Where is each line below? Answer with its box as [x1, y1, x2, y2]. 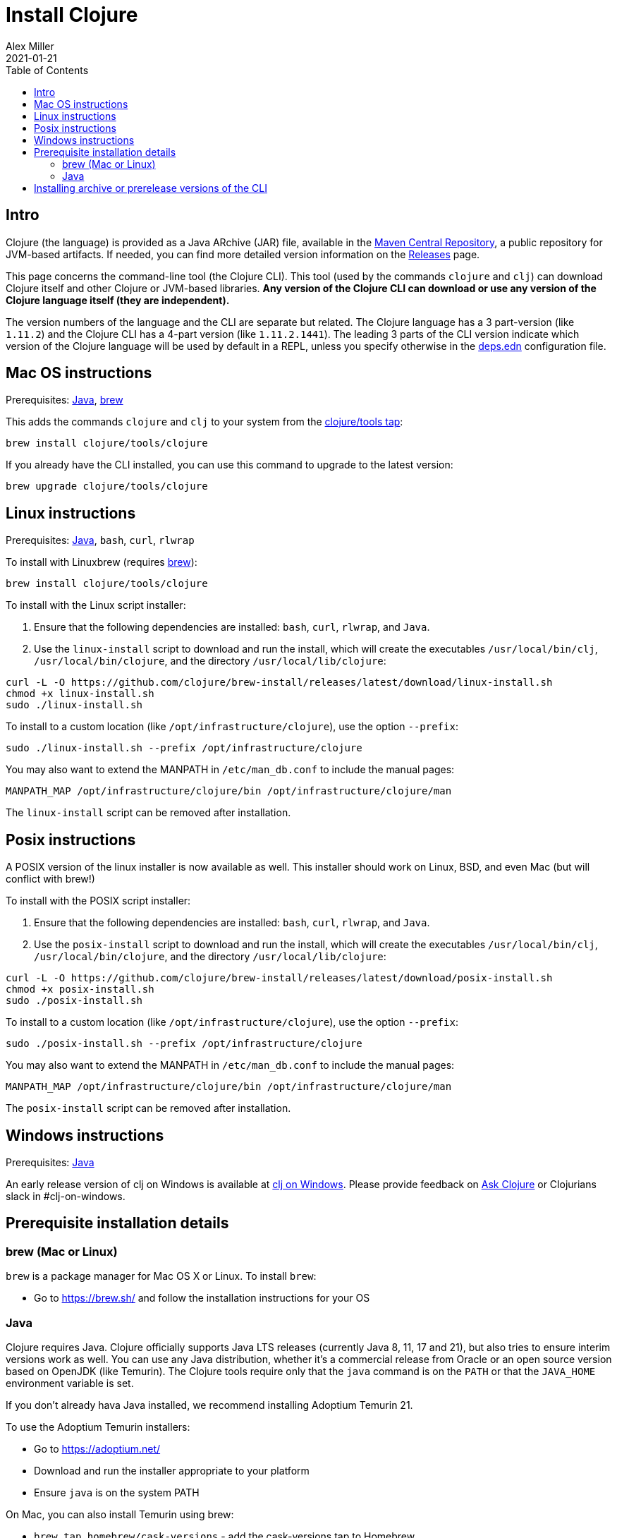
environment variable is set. [6, 1376, 134, 1389]
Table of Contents [6, 63, 89, 76]
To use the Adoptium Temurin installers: [6, 1420, 190, 1433]
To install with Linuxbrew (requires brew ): [6, 556, 197, 569]
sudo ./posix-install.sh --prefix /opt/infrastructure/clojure [6, 1038, 362, 1050]
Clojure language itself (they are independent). [6, 293, 230, 306]
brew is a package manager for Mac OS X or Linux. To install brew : [6, 1270, 317, 1283]
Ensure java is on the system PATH [34, 1486, 200, 1498]
